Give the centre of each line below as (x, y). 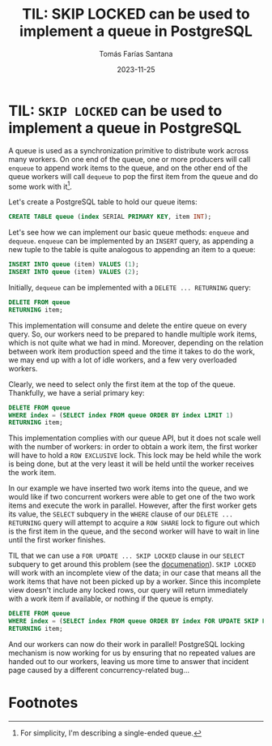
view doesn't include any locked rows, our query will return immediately (128, 590)
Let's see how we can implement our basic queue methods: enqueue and (129, 233)
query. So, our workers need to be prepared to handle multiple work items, (133, 334)
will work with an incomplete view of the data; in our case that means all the (135, 573)
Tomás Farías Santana (136, 54)
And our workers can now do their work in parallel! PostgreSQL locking (127, 644)
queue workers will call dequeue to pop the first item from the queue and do (133, 176)
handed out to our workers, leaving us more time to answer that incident (129, 661)
